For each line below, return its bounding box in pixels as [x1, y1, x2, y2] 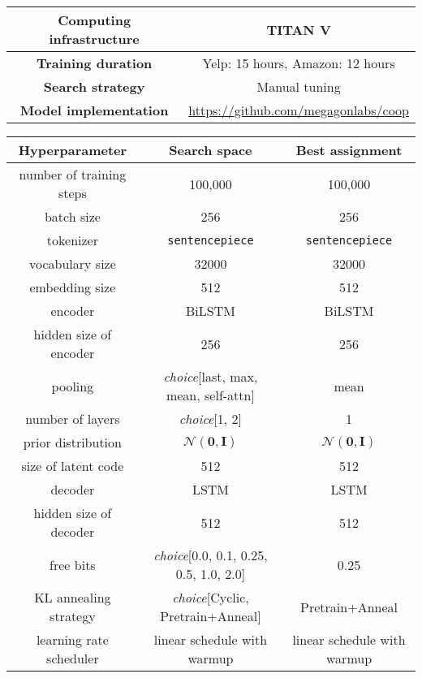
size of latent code [21, 456, 124, 475]
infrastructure [49, 29, 140, 48]
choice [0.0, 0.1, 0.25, [153, 546, 268, 564]
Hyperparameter [18, 140, 127, 159]
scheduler [46, 649, 99, 667]
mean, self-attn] [166, 386, 255, 404]
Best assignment [295, 140, 403, 159]
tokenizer [46, 231, 98, 249]
